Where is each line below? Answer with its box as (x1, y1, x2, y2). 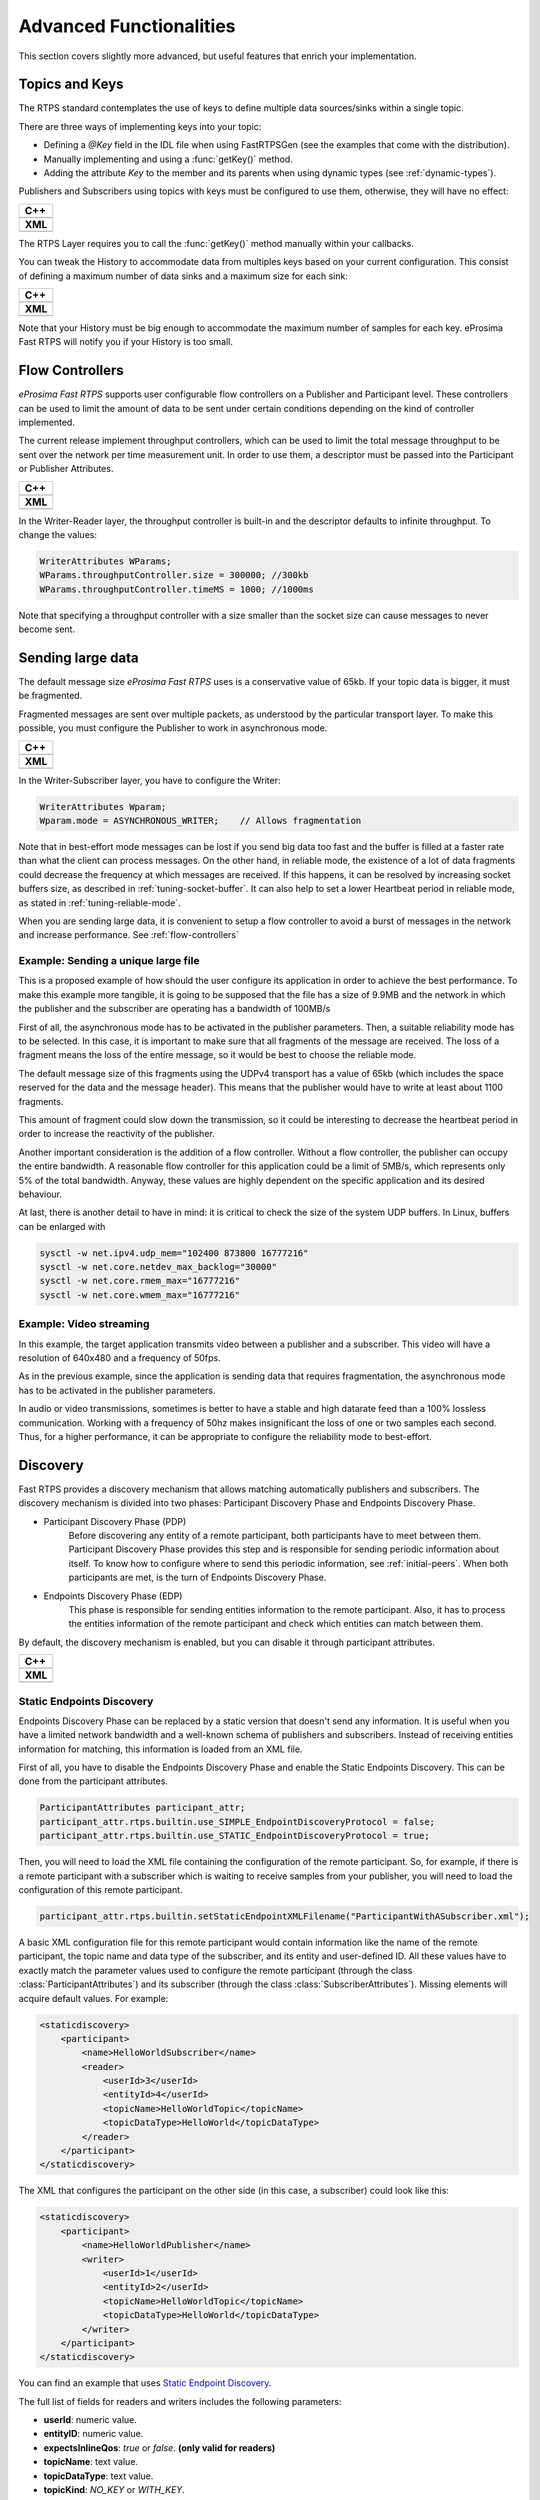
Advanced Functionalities (18, 15, 236, 37)
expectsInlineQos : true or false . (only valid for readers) (43, 2441, 276, 2454)
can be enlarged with (18, 1220, 106, 1232)
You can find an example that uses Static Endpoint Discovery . (18, 2377, 272, 2389)
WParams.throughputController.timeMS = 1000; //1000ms (39, 583, 314, 595)
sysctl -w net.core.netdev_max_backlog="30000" (39, 1261, 277, 1273)
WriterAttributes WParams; (39, 555, 172, 567)
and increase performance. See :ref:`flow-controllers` (18, 929, 240, 941)
